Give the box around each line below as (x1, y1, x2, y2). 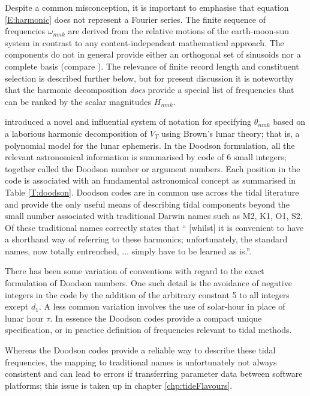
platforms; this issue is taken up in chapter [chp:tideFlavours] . (5, 379, 233, 391)
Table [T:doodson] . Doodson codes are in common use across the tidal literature (5, 185, 299, 198)
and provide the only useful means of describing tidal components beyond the (5, 197, 290, 210)
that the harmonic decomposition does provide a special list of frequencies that (5, 83, 294, 96)
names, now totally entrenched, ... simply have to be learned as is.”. (5, 244, 252, 257)
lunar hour (5, 311, 44, 324)
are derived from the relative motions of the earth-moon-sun (68, 25, 290, 37)
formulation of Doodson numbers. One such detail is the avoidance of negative (5, 277, 292, 289)
